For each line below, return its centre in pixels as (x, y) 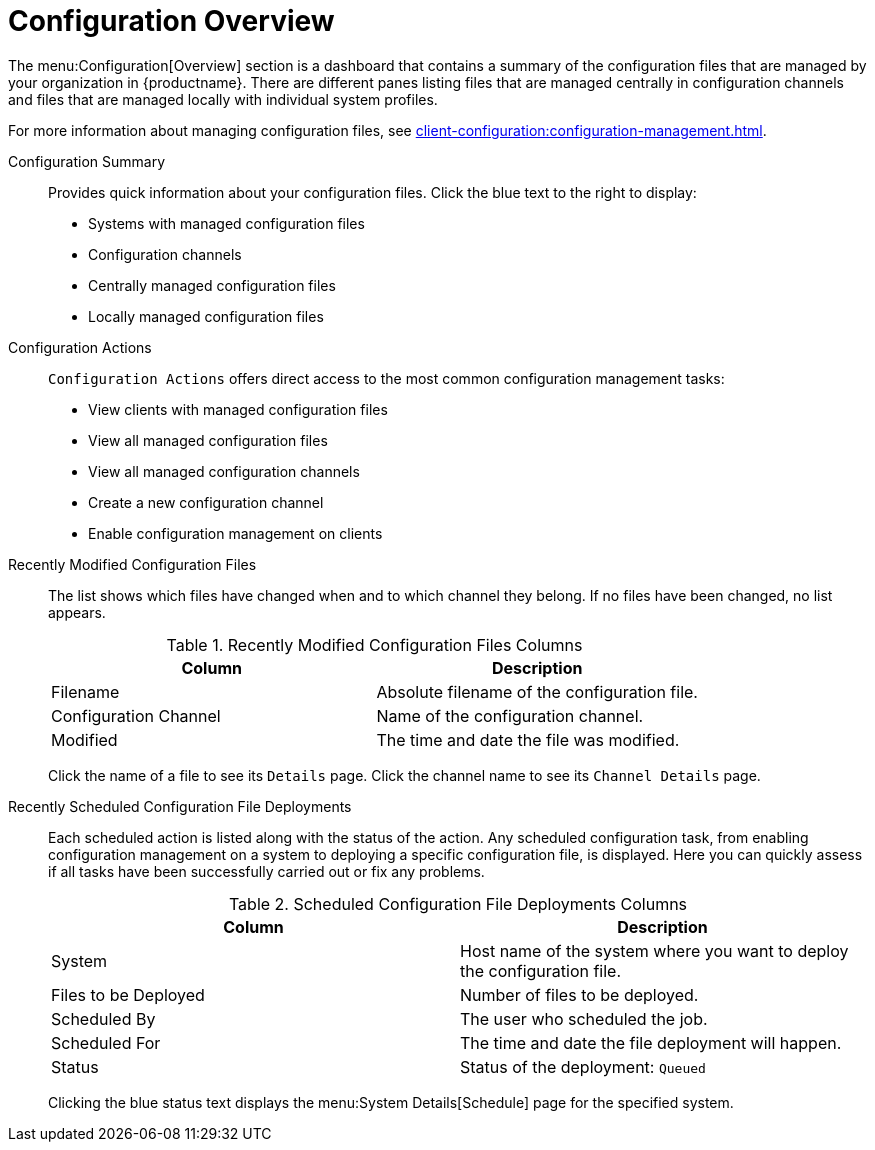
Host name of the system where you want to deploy (654, 950)
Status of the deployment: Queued (583, 1066)
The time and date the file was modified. (528, 739)
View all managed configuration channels (224, 471)
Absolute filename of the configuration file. (537, 691)
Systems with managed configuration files (226, 223)
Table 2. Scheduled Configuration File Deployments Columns (458, 903)
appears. (77, 612)
